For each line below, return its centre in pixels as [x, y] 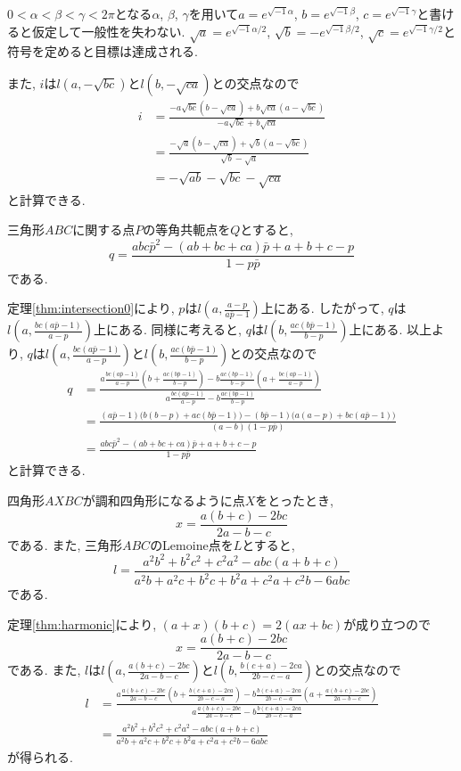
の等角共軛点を [187, 230]
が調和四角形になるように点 [164, 500]
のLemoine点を [192, 544]
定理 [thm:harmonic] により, [82, 623]
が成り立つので [387, 623]
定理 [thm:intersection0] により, [91, 308]
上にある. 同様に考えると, [167, 329]
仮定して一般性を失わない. [108, 31]
